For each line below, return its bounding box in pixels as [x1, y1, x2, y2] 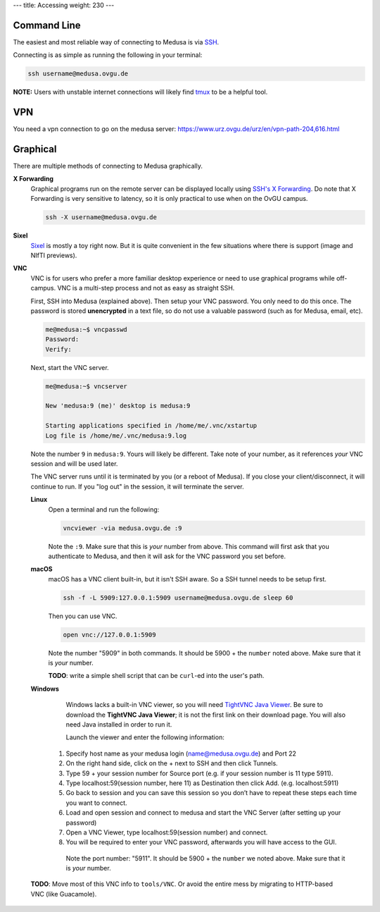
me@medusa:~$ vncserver [45, 382, 128, 390]
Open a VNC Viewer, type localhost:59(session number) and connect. [65, 828, 268, 837]
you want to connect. [65, 799, 127, 807]
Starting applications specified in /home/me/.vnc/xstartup [45, 421, 258, 430]
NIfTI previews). [30, 251, 77, 259]
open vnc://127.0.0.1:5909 [63, 631, 156, 639]
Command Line [13, 19, 81, 31]
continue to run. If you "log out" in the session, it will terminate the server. [30, 482, 244, 491]
